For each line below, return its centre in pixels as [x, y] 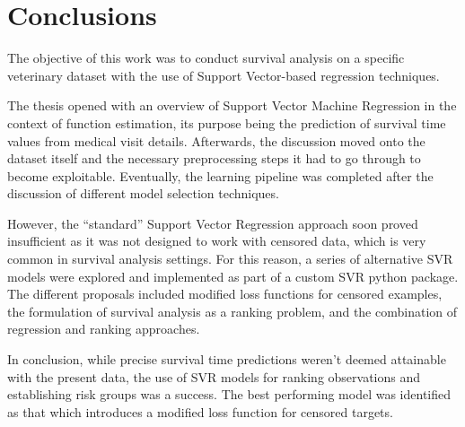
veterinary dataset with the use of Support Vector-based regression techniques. [224, 75]
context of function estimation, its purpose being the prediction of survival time [227, 122]
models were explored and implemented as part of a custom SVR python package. [233, 276]
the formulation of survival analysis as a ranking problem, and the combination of [232, 311]
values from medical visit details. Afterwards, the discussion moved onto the [216, 140]
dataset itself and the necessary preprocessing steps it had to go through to [214, 158]
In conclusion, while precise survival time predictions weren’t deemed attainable [227, 359]
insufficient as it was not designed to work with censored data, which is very [217, 241]
